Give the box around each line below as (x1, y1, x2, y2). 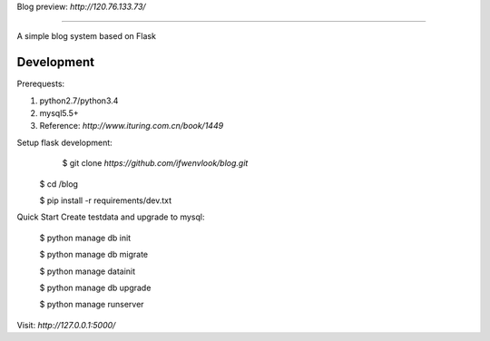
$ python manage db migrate (39, 249, 149, 260)
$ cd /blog (39, 178, 79, 190)
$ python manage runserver (39, 299, 144, 310)
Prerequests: (16, 78, 65, 90)
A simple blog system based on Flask (16, 31, 156, 42)
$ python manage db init (39, 232, 132, 243)
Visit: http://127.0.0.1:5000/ (16, 319, 116, 330)
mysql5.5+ (39, 108, 79, 119)
